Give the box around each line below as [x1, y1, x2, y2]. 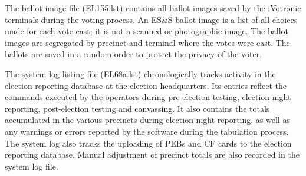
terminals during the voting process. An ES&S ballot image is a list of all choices [5, 13, 298, 25]
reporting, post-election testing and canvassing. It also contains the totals [5, 102, 270, 114]
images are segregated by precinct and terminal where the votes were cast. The [5, 36, 290, 48]
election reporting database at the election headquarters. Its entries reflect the [5, 79, 287, 91]
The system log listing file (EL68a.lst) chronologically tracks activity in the [5, 67, 276, 79]
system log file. [5, 160, 58, 172]
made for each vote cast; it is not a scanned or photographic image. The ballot [5, 25, 288, 37]
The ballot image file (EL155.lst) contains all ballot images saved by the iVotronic [5, 2, 301, 14]
